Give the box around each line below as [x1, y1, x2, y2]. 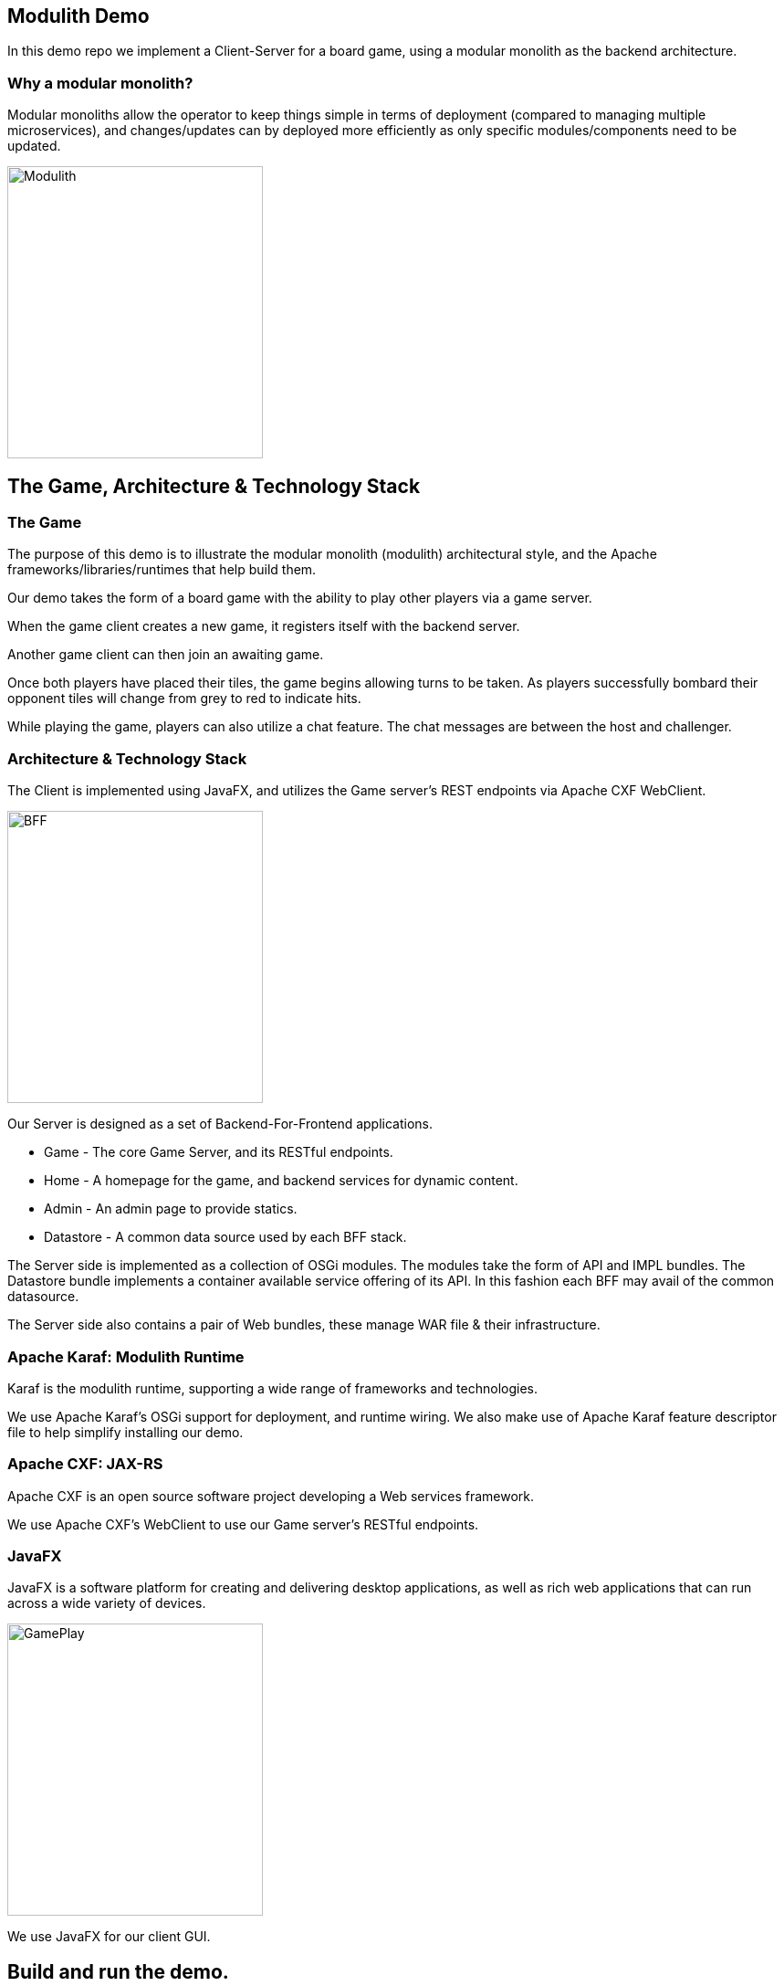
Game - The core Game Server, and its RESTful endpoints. [44, 1144, 393, 1161]
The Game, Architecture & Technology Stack [7, 474, 421, 498]
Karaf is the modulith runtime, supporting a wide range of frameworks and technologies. [7, 1380, 538, 1396]
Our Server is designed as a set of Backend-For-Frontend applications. [7, 1116, 434, 1132]
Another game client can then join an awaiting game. [7, 646, 324, 663]
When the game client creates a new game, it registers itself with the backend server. [7, 618, 520, 635]
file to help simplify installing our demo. [7, 1424, 244, 1440]
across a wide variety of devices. [7, 1595, 206, 1612]
